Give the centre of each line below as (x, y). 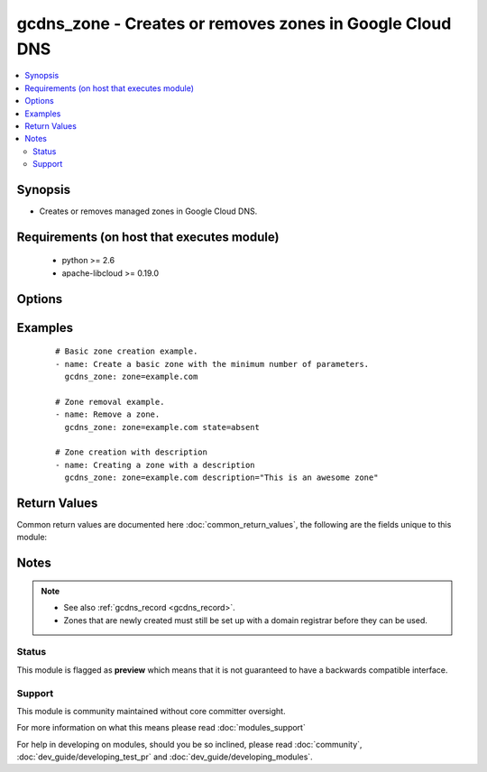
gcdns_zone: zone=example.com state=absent (162, 427)
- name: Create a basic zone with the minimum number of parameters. (212, 364)
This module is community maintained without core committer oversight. (151, 711)
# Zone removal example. (110, 402)
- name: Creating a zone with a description (156, 465)
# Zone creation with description (131, 452)
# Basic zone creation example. (127, 351)
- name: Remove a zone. (108, 414)
